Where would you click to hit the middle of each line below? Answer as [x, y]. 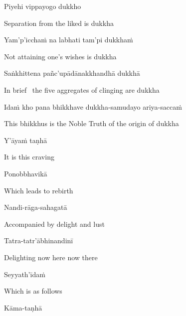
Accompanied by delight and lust [54, 224]
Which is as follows [33, 291]
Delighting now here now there [51, 257]
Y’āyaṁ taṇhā [26, 140]
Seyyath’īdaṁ [25, 274]
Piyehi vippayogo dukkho [43, 6]
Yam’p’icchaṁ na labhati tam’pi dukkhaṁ [69, 40]
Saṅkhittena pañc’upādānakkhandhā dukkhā [72, 73]
